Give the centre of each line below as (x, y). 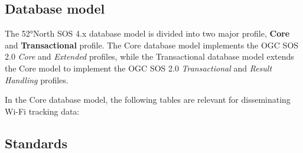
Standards (36, 143)
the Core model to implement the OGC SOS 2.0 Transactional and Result (139, 68)
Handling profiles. (37, 79)
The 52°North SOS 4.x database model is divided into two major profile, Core (147, 33)
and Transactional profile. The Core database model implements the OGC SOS (152, 45)
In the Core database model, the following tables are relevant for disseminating (148, 100)
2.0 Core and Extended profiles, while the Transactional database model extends (149, 56)
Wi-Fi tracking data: (42, 111)
